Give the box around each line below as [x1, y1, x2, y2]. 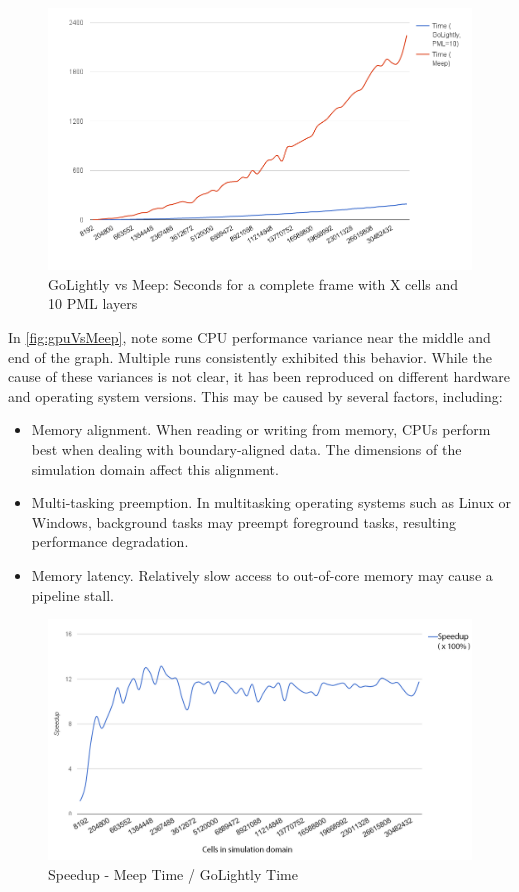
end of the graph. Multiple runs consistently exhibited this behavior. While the [8, 346, 492, 367]
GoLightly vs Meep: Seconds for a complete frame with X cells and [48, 273, 459, 294]
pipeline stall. [31, 584, 114, 605]
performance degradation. [31, 531, 189, 552]
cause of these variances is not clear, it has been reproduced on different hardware [8, 366, 510, 387]
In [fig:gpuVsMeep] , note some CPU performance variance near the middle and [8, 327, 491, 348]
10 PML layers [48, 293, 138, 314]
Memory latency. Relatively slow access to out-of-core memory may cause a [31, 564, 493, 585]
